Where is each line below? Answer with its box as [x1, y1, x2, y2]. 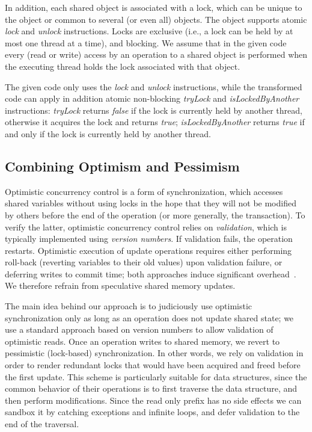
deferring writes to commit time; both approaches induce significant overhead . [5, 267, 296, 280]
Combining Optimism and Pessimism [5, 156, 240, 175]
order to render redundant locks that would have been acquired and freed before [5, 359, 301, 371]
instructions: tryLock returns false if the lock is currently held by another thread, [5, 103, 302, 116]
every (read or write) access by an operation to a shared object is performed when [5, 48, 308, 61]
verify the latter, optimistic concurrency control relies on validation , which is [5, 220, 287, 233]
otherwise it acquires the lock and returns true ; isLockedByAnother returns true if [5, 116, 305, 128]
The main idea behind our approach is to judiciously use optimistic [5, 300, 252, 312]
